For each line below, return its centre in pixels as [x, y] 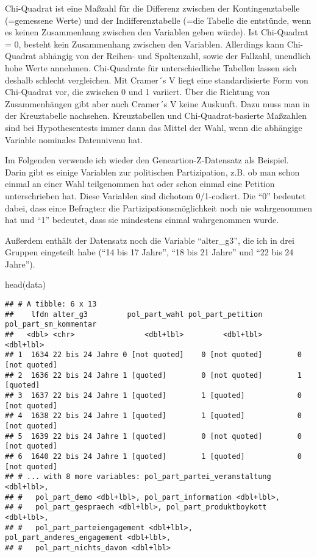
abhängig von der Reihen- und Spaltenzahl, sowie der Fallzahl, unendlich [175, 56]
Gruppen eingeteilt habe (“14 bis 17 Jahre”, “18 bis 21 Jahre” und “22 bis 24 [149, 252]
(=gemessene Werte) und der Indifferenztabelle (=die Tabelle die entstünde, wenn [158, 20]
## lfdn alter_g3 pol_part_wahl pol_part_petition [134, 314]
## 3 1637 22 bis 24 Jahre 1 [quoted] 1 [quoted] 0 [153, 395]
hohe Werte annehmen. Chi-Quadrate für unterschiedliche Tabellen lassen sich [151, 67]
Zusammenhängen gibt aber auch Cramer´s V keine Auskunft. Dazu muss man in [158, 103]
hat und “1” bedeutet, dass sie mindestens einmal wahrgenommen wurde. [142, 220]
